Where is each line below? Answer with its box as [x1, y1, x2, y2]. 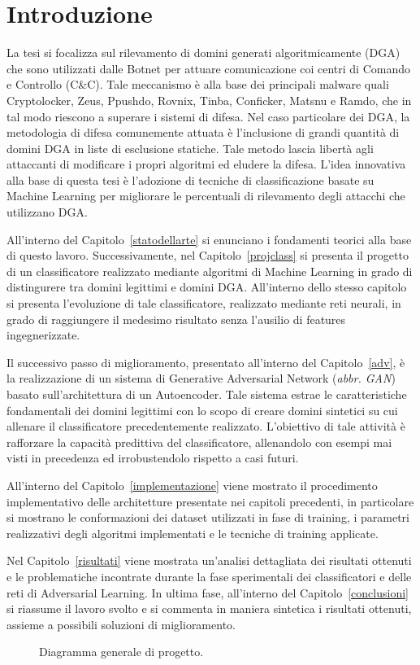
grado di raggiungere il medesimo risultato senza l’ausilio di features [6, 310, 346, 327]
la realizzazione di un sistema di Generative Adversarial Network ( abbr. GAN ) [6, 370, 396, 387]
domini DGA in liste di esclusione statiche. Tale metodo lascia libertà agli [6, 139, 374, 156]
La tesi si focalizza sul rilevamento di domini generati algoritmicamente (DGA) [6, 44, 401, 61]
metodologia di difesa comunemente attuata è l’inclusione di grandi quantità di [6, 124, 400, 141]
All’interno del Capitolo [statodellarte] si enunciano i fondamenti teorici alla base [6, 230, 412, 247]
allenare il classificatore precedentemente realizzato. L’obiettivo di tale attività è [6, 418, 405, 435]
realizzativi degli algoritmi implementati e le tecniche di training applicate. [6, 524, 379, 541]
